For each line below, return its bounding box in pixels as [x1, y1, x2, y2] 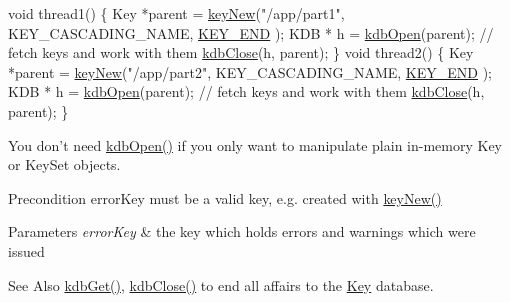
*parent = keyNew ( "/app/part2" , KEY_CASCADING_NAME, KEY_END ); [8, 61, 493, 82]
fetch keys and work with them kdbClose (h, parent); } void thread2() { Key [8, 42, 474, 63]
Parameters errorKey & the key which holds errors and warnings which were [8, 221, 476, 242]
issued [8, 240, 45, 261]
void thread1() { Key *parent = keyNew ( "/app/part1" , [8, 3, 345, 23]
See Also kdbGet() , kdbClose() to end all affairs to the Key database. [8, 274, 434, 295]
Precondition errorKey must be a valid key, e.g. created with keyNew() [8, 187, 442, 208]
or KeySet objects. [8, 154, 121, 175]
